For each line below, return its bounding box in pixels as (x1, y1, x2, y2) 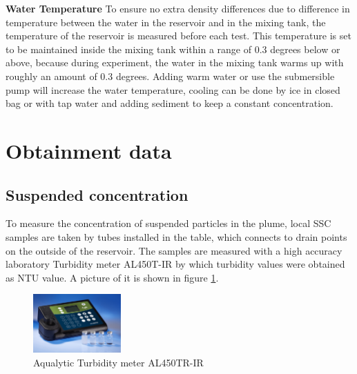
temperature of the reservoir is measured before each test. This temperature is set (6, 28, 351, 43)
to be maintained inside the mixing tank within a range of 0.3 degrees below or (6, 41, 340, 56)
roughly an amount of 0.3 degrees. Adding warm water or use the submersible (6, 68, 335, 83)
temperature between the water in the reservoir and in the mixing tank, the (6, 14, 326, 29)
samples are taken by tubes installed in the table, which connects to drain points (6, 229, 347, 244)
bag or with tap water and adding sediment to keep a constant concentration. (6, 96, 334, 110)
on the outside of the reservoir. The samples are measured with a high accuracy (6, 243, 342, 257)
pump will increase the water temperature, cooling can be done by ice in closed (6, 82, 340, 97)
